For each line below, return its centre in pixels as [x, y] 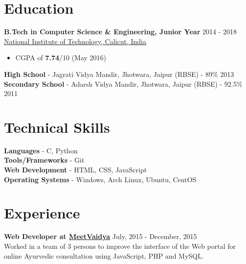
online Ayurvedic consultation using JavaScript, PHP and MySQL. [104, 255]
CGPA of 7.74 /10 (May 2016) [61, 58]
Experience [42, 213]
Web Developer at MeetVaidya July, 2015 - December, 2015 [101, 236]
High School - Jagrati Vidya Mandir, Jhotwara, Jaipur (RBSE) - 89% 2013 [119, 74]
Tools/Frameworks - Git [44, 160]
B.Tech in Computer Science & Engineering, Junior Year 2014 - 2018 [120, 32]
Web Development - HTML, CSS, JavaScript [76, 169]
